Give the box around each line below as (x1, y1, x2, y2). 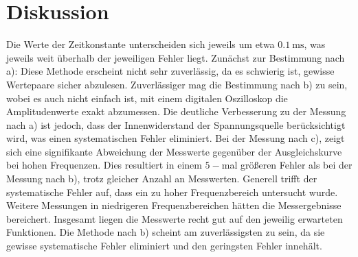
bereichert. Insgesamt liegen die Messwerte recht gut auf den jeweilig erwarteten (6, 211, 343, 225)
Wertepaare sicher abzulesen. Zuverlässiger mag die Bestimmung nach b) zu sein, (6, 77, 348, 91)
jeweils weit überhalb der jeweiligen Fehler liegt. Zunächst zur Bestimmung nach (6, 50, 345, 64)
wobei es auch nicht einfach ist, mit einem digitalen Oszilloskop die (6, 90, 288, 105)
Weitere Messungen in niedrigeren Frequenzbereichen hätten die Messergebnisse (6, 198, 342, 212)
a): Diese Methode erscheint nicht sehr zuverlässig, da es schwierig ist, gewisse (6, 64, 335, 78)
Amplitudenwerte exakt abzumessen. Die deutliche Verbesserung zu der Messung (6, 104, 346, 119)
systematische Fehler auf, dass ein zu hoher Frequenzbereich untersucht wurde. (6, 184, 338, 199)
